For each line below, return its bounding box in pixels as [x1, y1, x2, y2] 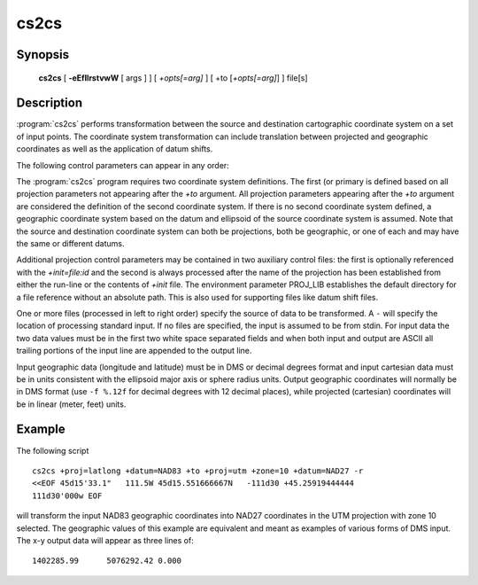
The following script [16, 445, 89, 456]
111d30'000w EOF [32, 490, 103, 501]
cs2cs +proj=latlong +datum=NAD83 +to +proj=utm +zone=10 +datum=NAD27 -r [32, 465, 364, 476]
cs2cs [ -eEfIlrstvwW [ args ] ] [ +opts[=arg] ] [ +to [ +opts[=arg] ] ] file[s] [38, 72, 309, 83]
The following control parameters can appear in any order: [16, 160, 229, 170]
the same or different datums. [16, 238, 125, 248]
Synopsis [16, 47, 70, 62]
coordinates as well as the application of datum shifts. [16, 144, 213, 154]
